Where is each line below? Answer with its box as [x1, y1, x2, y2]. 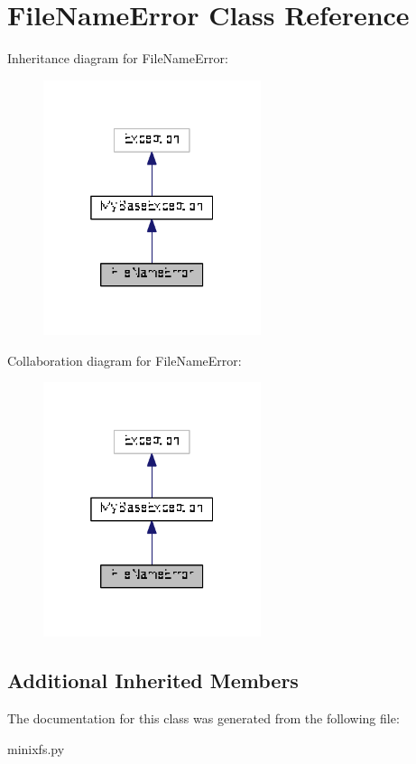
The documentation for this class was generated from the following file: [7, 709, 400, 728]
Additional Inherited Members [7, 666, 299, 694]
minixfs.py [7, 739, 65, 758]
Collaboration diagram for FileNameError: [7, 350, 242, 369]
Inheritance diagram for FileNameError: [7, 49, 228, 68]
